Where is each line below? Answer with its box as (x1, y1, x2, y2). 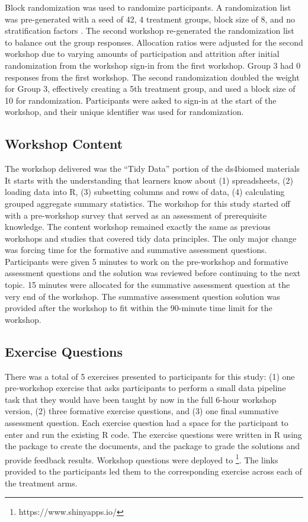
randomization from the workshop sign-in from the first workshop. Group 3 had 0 (5, 59, 301, 71)
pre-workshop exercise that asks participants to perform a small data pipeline (5, 382, 286, 394)
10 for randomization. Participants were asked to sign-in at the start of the (5, 94, 277, 106)
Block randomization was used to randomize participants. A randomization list (5, 1, 291, 13)
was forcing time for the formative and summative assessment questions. (5, 244, 267, 256)
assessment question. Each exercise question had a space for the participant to (5, 417, 288, 429)
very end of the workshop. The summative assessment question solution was (5, 290, 280, 302)
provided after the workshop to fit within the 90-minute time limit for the (5, 302, 272, 314)
